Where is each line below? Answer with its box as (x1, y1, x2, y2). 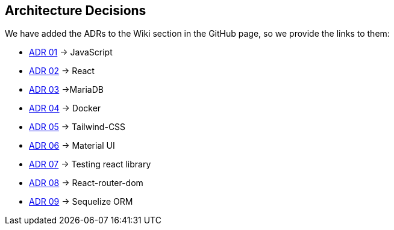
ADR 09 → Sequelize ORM (29, 196, 133, 207)
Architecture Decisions (5, 3, 146, 18)
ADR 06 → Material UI (29, 140, 115, 151)
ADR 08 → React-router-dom (29, 178, 143, 188)
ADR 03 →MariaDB (29, 84, 104, 95)
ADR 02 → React (29, 66, 95, 76)
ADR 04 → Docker (29, 103, 101, 114)
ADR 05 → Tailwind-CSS (29, 122, 126, 132)
